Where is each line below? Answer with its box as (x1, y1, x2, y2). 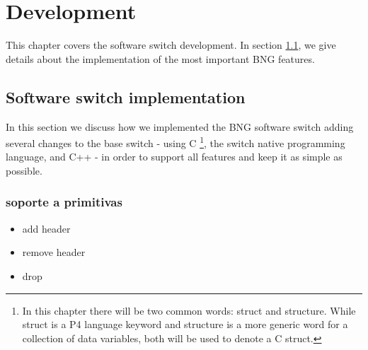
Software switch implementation (6, 86, 246, 107)
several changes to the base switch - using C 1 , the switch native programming (6, 134, 345, 150)
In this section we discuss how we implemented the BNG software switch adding (6, 119, 354, 134)
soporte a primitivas (6, 193, 122, 211)
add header (22, 221, 71, 235)
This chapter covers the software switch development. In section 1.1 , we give (6, 37, 336, 52)
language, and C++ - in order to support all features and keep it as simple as (6, 149, 343, 164)
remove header (22, 245, 86, 259)
